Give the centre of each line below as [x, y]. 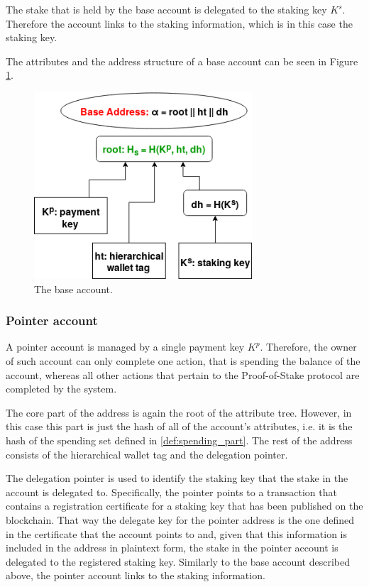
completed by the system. [61, 389]
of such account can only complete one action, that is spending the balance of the [183, 361]
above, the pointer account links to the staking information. [136, 575]
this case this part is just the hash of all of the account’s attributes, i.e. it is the [179, 426]
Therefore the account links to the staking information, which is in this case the [179, 23]
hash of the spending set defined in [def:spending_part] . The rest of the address [179, 440]
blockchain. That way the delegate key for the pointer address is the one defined [180, 519]
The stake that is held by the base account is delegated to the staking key [166, 9]
